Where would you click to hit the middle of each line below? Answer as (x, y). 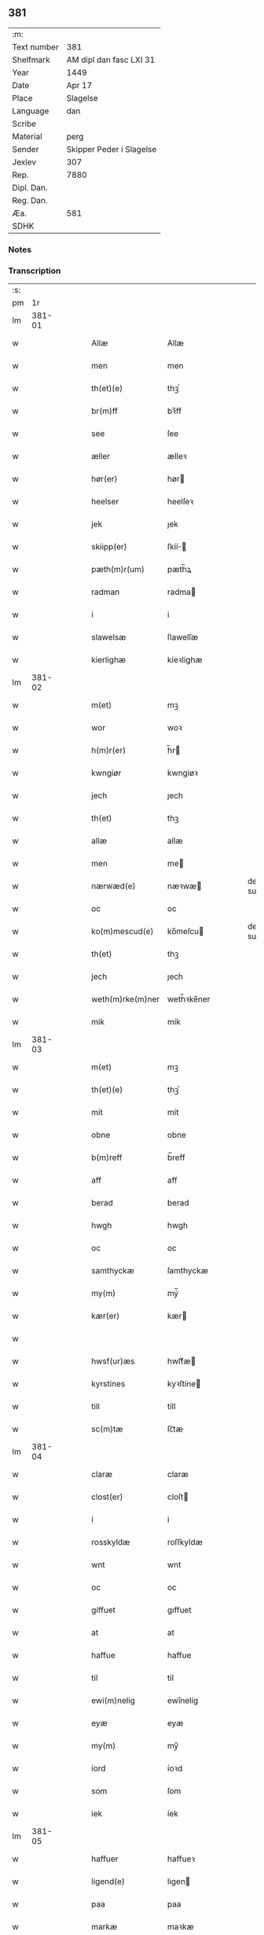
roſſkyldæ (185, 1542)
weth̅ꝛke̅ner (189, 999)
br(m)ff (104, 411)
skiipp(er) (109, 547)
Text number (35, 46)
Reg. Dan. (30, 200)
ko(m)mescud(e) (123, 932)
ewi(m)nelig (114, 1701)
